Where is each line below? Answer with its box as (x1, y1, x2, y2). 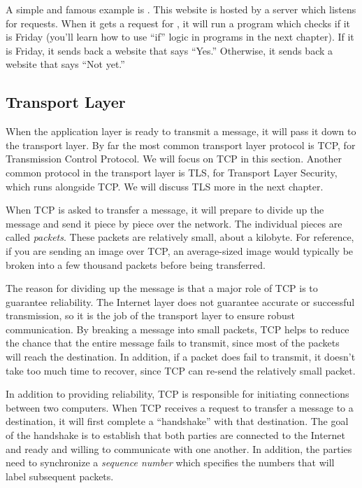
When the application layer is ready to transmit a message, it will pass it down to (6, 124, 356, 139)
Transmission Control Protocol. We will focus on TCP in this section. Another (6, 151, 342, 166)
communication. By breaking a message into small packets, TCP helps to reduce (6, 321, 349, 336)
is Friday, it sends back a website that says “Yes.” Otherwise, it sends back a (6, 43, 333, 57)
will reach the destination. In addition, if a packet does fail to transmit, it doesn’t (6, 349, 356, 364)
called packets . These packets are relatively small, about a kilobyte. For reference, (6, 230, 354, 244)
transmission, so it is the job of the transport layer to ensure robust (6, 308, 295, 323)
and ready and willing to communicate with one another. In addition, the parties (6, 441, 352, 456)
